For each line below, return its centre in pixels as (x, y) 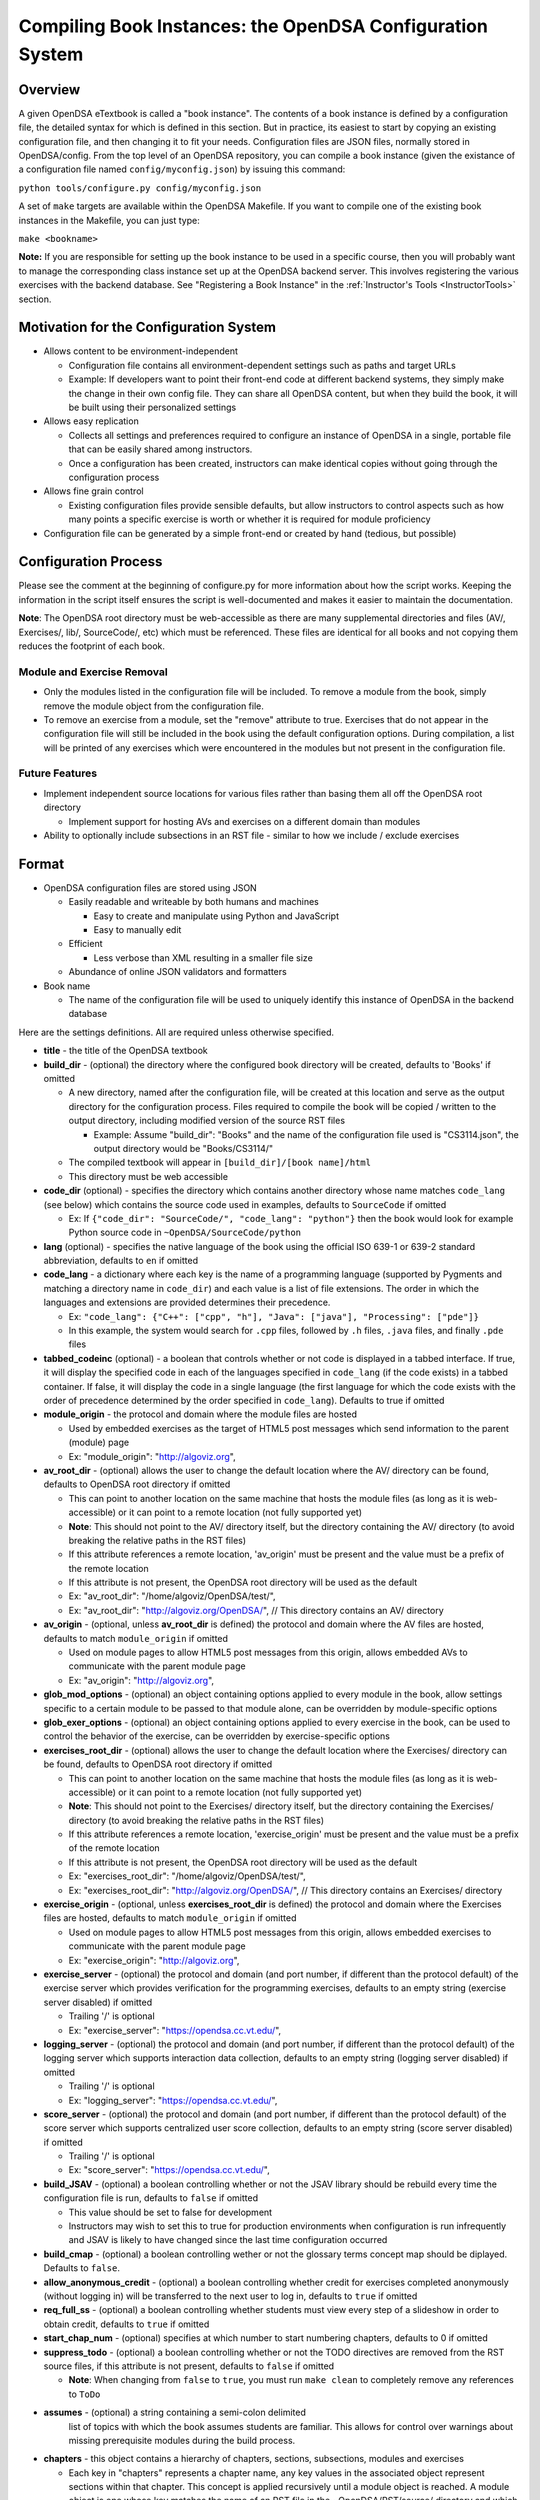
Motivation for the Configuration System (147, 327)
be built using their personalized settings (152, 407)
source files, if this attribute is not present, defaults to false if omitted (189, 2366)
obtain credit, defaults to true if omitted (126, 2324)
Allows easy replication (91, 421)
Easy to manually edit (137, 930)
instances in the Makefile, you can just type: (109, 220)
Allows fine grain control (93, 491)
